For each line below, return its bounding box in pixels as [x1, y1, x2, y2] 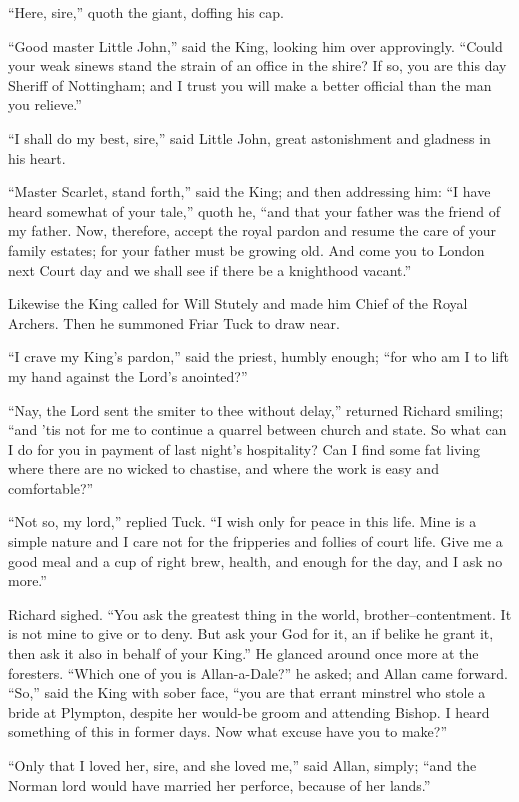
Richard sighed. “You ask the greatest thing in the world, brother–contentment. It [8, 603, 512, 624]
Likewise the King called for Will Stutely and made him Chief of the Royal [8, 293, 468, 314]
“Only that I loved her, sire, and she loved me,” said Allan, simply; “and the [8, 755, 477, 775]
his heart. [8, 147, 66, 168]
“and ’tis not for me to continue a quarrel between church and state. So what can [8, 419, 507, 440]
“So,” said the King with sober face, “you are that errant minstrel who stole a [8, 682, 486, 703]
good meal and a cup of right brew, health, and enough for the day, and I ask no [8, 550, 503, 571]
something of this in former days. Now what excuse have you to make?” [8, 721, 447, 742]
